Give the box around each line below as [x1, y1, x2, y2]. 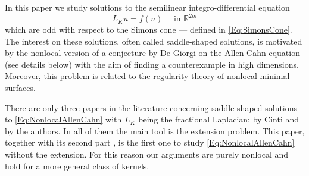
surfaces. [5, 81, 36, 94]
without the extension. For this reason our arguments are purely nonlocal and [5, 148, 288, 161]
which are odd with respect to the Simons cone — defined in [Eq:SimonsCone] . [5, 23, 292, 36]
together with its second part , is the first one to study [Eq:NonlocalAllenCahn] [5, 136, 295, 149]
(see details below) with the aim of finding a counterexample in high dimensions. [5, 58, 299, 70]
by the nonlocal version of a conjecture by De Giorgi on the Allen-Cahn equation [5, 46, 300, 59]
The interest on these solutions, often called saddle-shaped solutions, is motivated [5, 34, 302, 47]
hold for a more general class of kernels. [5, 159, 149, 172]
